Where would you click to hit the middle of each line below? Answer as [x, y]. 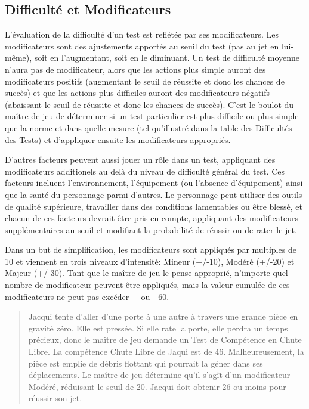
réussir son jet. [55, 398]
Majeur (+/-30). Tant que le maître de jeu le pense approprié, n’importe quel [146, 273]
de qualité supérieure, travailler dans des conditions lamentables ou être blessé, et [154, 206]
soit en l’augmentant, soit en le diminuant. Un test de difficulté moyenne [167, 58]
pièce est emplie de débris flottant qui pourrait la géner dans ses [146, 363]
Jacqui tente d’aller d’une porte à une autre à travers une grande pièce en [163, 316]
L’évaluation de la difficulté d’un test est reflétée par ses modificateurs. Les [142, 34]
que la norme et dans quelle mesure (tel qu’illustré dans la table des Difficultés [149, 127]
